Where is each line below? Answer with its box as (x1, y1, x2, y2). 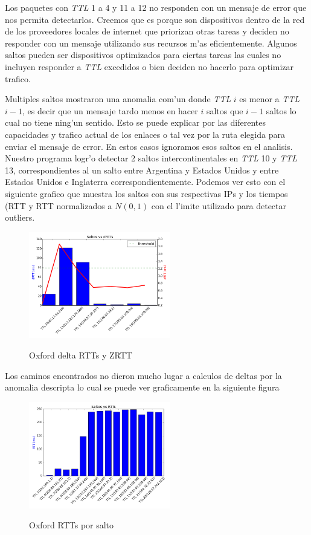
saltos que (206, 104, 243, 117)
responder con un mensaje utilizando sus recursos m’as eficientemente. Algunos (5, 36, 297, 49)
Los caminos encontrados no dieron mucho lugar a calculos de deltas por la (5, 369, 282, 381)
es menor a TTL (239, 92, 300, 105)
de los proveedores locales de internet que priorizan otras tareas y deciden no (5, 25, 289, 37)
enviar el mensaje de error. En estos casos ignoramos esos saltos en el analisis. (5, 140, 293, 152)
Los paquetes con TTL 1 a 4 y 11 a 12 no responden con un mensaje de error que (5, 1, 307, 13)
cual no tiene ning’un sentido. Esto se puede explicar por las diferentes (5, 116, 266, 129)
